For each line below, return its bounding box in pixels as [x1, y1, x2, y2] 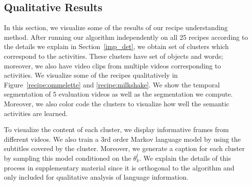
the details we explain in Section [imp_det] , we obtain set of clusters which [4, 41, 229, 51]
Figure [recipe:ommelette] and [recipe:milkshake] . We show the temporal [4, 79, 220, 89]
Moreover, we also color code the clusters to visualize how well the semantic [4, 98, 230, 108]
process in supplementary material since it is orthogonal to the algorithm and [4, 162, 235, 172]
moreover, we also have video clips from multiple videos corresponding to [4, 60, 221, 70]
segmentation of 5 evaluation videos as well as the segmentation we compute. [4, 89, 233, 99]
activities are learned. [4, 108, 68, 118]
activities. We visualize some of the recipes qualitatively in [4, 70, 178, 80]
